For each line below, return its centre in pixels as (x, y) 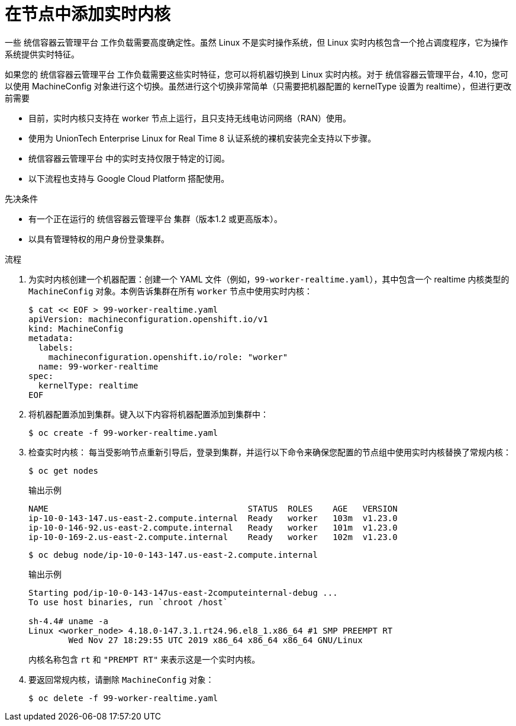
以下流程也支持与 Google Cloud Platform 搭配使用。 (129, 178)
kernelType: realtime (88, 385)
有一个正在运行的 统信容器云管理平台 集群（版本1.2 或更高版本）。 (156, 219)
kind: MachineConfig (76, 328)
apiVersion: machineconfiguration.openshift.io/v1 (148, 319)
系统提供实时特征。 (42, 54)
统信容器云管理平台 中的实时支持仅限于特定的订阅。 (129, 158)
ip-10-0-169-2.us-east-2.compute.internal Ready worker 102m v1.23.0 (213, 537)
